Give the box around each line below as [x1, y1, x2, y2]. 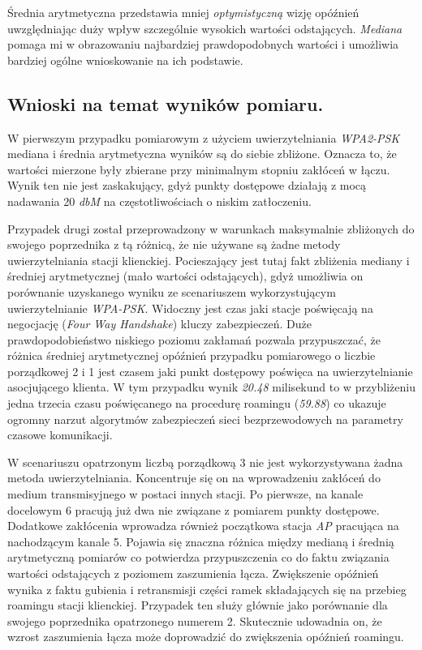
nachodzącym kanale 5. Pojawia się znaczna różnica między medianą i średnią [7, 532, 394, 550]
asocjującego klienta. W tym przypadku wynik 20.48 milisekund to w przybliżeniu [7, 378, 416, 396]
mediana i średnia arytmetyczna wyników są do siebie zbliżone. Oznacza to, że [7, 145, 397, 162]
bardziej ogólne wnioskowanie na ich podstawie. [7, 51, 243, 68]
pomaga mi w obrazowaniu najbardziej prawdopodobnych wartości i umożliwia [7, 36, 399, 53]
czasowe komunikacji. [7, 426, 113, 443]
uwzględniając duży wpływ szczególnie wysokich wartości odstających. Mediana [7, 19, 403, 36]
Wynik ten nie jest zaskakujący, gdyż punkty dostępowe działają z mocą [7, 177, 367, 194]
